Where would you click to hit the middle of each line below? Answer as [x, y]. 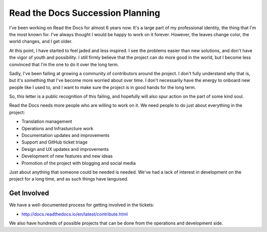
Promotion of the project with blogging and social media [79, 163]
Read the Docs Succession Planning [85, 13]
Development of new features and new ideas [67, 156]
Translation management [47, 122]
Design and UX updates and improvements [65, 149]
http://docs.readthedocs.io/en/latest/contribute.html [75, 214]
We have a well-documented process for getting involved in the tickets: [82, 205]
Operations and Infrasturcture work [57, 128]
